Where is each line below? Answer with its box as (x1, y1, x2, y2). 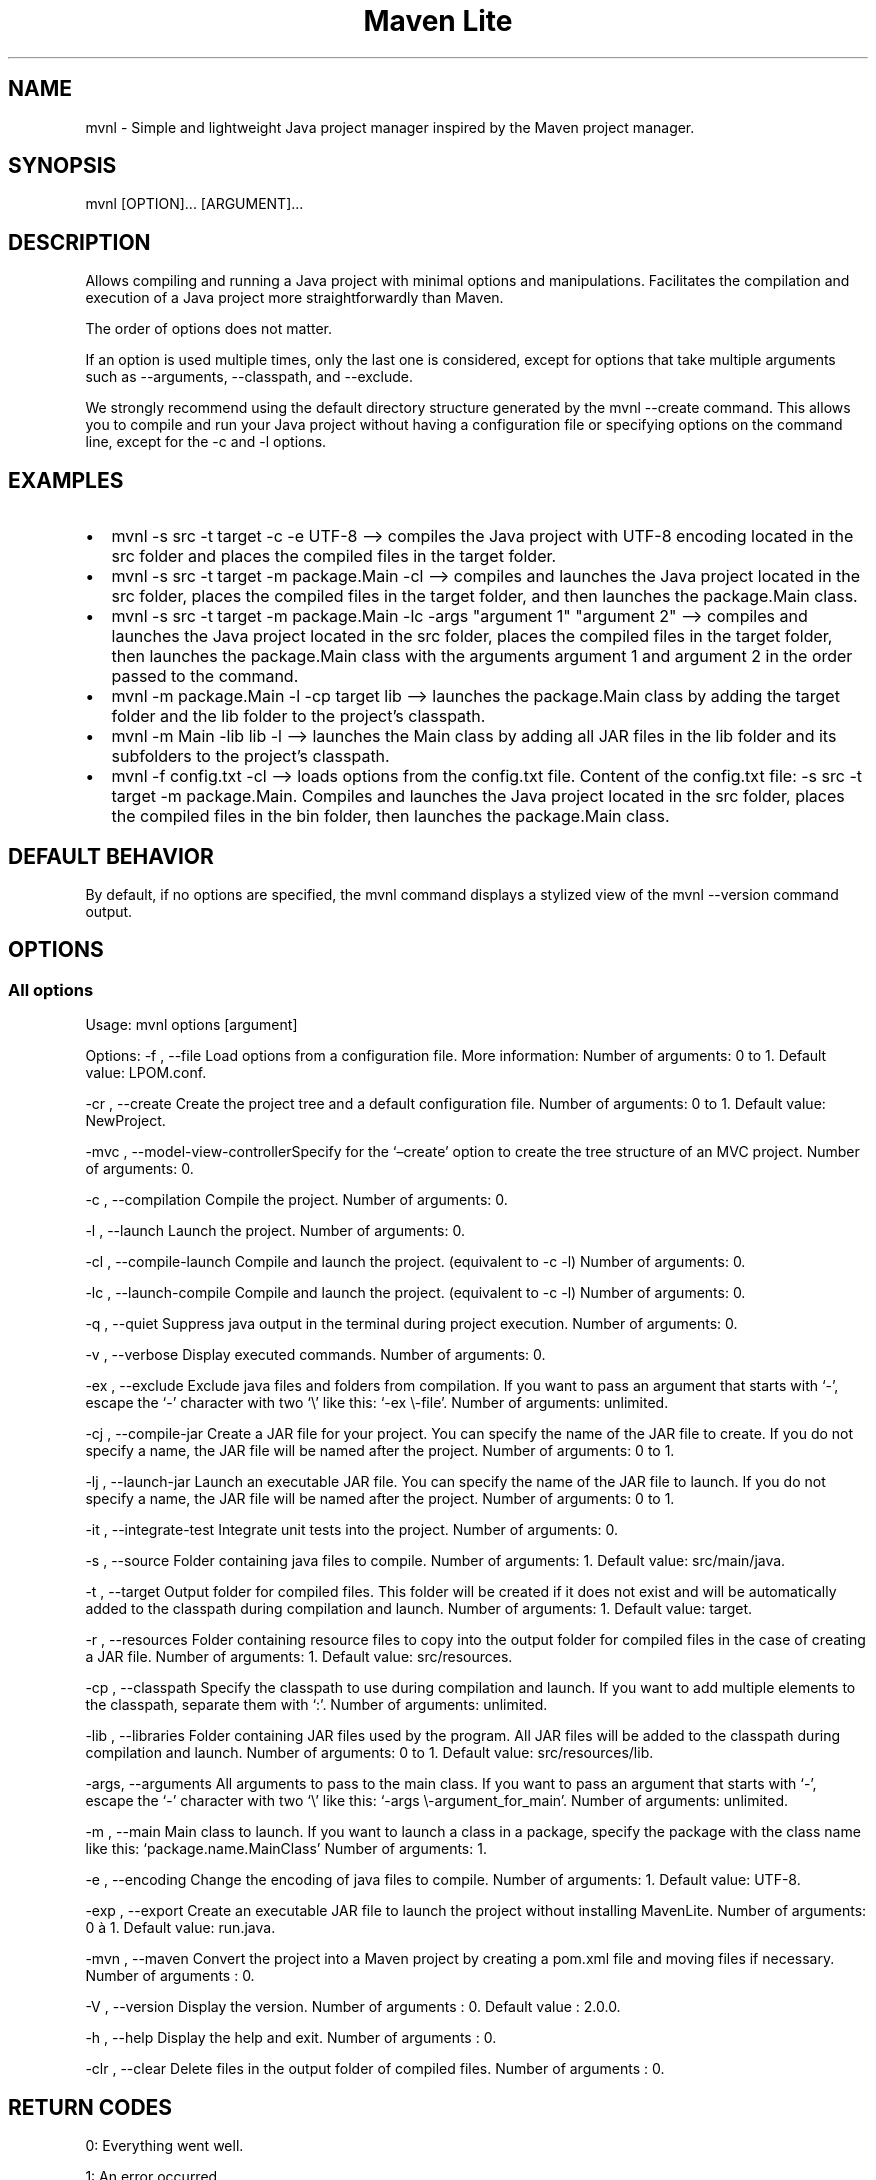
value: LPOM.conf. (85, 1064, 207, 1082)
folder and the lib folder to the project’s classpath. (111, 706, 486, 727)
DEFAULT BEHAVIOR (8, 843, 214, 869)
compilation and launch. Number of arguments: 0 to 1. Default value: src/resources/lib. (85, 1744, 654, 1762)
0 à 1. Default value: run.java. (85, 1919, 276, 1937)
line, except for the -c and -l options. (85, 433, 327, 451)
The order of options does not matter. (85, 320, 333, 338)
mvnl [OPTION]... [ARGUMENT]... (85, 195, 304, 213)
